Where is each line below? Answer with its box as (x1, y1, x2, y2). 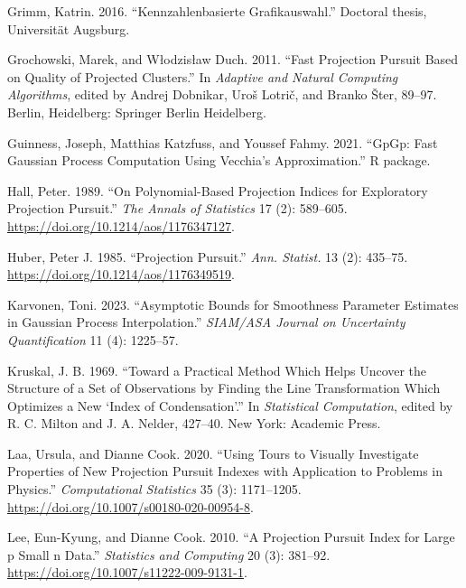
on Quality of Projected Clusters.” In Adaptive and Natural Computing (7, 67, 398, 86)
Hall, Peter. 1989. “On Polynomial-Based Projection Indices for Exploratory (7, 181, 428, 200)
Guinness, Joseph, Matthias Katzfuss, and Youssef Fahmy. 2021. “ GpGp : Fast (7, 133, 438, 152)
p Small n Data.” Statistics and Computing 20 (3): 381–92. (7, 545, 331, 564)
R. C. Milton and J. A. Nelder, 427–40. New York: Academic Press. (7, 414, 381, 433)
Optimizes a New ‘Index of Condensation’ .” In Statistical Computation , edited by (7, 396, 453, 415)
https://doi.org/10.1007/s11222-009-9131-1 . (7, 563, 247, 582)
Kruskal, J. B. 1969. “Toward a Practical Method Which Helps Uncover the (7, 360, 427, 379)
